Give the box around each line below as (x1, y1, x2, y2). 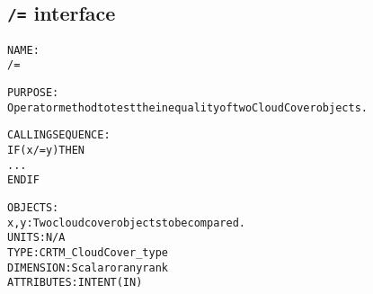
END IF (7, 174, 40, 187)
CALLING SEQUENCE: (7, 129, 111, 142)
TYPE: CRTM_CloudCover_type (7, 246, 168, 259)
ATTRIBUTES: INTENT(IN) (7, 276, 143, 290)
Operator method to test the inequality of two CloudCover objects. (7, 101, 368, 114)
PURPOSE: (7, 86, 59, 100)
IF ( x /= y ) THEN (7, 144, 84, 157)
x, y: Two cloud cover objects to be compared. (7, 216, 245, 229)
